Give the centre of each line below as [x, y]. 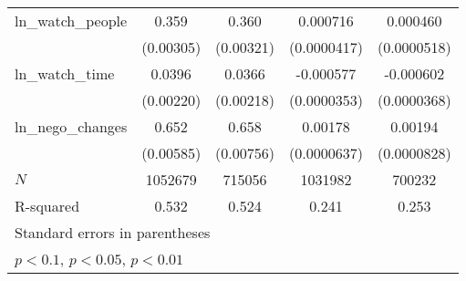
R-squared [47, 206]
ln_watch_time [65, 73]
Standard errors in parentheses [113, 232]
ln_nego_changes [71, 126]
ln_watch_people [71, 21]
